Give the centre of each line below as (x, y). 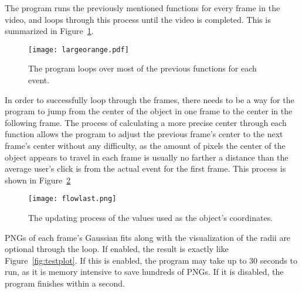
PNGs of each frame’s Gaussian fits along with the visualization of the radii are (148, 237)
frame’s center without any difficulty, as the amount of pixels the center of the (145, 145)
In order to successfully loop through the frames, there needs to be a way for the (150, 99)
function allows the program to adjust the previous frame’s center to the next (144, 134)
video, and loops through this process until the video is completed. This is (138, 19)
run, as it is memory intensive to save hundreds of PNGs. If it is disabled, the (144, 272)
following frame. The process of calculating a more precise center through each (146, 122)
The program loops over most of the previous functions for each (142, 68)
